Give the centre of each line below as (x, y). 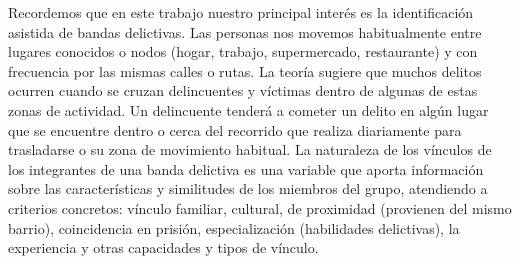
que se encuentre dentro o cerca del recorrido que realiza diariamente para (235, 129)
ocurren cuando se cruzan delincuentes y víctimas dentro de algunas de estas (243, 90)
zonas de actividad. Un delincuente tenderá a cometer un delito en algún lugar (248, 109)
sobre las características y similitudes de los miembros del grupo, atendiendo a (248, 188)
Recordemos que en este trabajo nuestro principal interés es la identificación (241, 12)
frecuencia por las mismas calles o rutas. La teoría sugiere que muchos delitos (245, 70)
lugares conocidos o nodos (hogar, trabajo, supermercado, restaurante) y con (243, 51)
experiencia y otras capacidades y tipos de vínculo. (163, 247)
